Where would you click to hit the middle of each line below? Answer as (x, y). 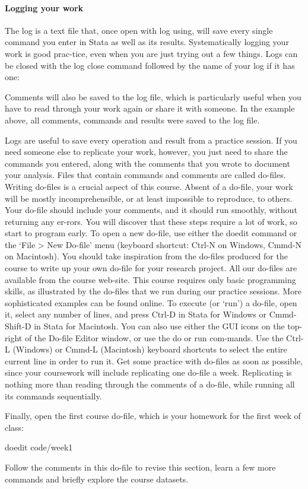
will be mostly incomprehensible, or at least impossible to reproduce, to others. (149, 198)
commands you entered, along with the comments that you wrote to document (147, 163)
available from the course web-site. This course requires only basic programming (150, 279)
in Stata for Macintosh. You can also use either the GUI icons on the (159, 326)
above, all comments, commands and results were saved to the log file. (132, 120)
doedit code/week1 (39, 447)
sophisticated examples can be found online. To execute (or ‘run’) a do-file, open (151, 302)
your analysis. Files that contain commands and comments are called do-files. (145, 175)
